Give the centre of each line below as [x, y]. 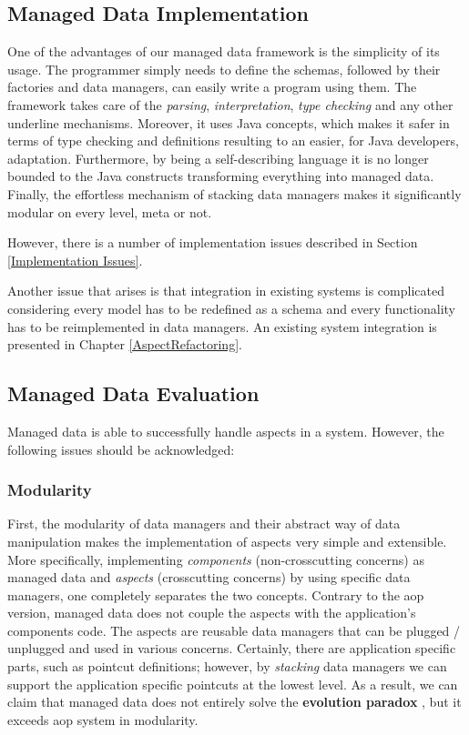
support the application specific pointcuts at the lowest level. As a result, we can [233, 684]
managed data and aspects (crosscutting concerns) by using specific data [209, 577]
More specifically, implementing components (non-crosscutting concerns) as [216, 559]
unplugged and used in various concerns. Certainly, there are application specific [232, 648]
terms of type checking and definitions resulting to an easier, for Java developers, [233, 141]
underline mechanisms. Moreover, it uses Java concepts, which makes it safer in [229, 122]
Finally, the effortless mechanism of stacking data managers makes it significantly [234, 193]
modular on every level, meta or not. [110, 211]
